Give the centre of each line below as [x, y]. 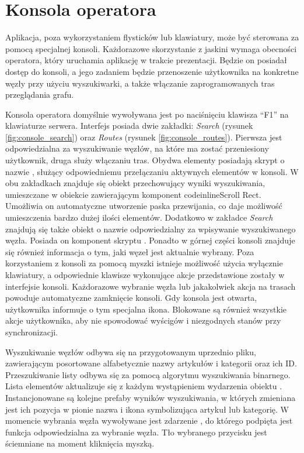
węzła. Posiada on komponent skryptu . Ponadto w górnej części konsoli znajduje [150, 240]
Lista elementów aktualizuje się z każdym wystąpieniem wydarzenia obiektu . [144, 386]
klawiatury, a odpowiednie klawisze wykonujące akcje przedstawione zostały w [145, 274]
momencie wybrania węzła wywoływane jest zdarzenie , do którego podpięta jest [149, 421]
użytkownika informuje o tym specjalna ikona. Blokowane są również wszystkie [146, 309]
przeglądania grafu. [40, 95]
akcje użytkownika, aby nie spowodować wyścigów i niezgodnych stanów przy [143, 320]
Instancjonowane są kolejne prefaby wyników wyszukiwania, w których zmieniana [151, 397]
